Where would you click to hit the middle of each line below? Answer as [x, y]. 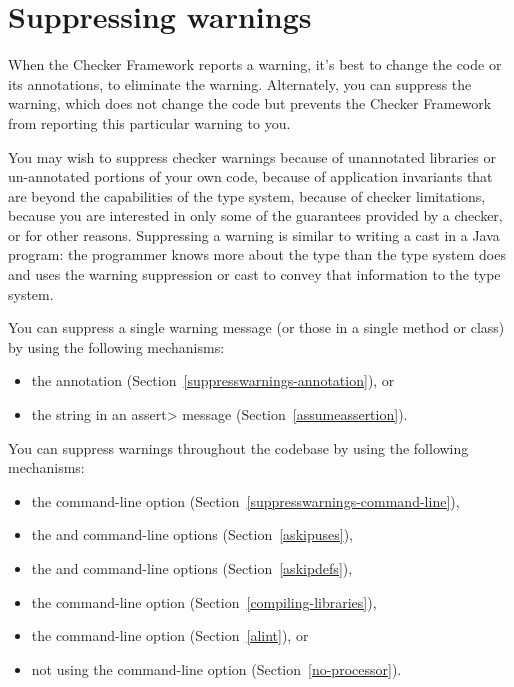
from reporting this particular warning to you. [149, 122]
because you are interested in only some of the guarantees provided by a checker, [255, 215]
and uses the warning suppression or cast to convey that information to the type [254, 274]
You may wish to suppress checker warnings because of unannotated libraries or [252, 156]
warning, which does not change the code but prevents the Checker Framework [250, 103]
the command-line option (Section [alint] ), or [170, 635]
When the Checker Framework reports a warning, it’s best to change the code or [255, 64]
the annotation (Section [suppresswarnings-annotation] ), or [213, 380]
